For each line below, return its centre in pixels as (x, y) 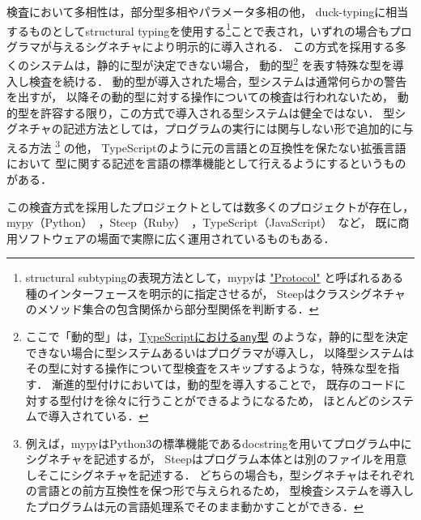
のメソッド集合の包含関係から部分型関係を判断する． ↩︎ (172, 309)
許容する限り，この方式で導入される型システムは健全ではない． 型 (217, 112)
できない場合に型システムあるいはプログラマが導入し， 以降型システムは (220, 352)
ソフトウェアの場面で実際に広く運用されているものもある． (176, 238)
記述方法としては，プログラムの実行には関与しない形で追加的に (232, 128)
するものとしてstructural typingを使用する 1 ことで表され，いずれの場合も (198, 29)
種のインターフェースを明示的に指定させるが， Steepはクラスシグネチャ (216, 293)
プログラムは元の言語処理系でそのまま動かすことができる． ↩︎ (200, 507)
